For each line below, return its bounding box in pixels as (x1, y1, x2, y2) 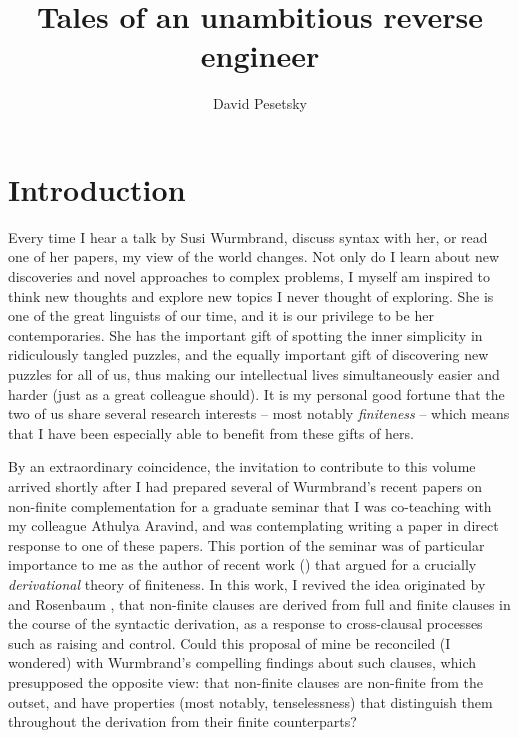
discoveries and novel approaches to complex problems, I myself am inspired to (8, 266, 491, 287)
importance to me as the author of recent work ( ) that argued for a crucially (8, 554, 477, 575)
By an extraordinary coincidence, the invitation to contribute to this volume (8, 456, 476, 477)
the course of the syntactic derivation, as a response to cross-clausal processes (8, 613, 483, 634)
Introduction (8, 168, 186, 209)
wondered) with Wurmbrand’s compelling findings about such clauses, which (8, 652, 476, 673)
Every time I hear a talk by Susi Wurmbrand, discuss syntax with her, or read (8, 226, 488, 247)
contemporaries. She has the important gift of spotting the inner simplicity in (8, 324, 483, 345)
